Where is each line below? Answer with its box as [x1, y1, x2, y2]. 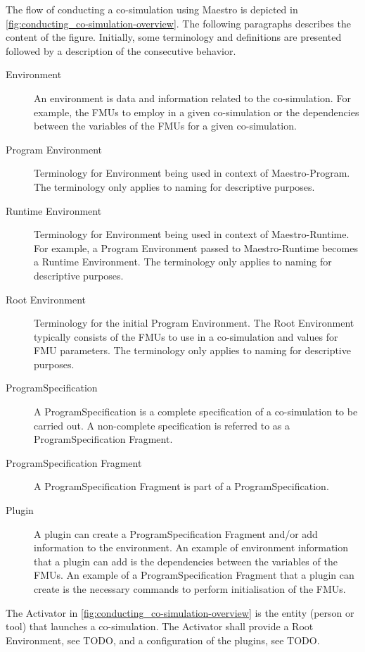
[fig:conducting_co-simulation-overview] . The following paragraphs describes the [6, 15, 351, 30]
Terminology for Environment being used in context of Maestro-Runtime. [34, 227, 350, 242]
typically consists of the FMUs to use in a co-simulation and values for [34, 329, 338, 344]
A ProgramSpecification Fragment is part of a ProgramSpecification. [34, 479, 329, 494]
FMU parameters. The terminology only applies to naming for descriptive [34, 343, 351, 358]
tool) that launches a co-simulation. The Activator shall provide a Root [6, 619, 314, 634]
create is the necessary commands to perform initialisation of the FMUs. [34, 582, 346, 596]
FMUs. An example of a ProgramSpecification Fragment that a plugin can [34, 568, 354, 582]
